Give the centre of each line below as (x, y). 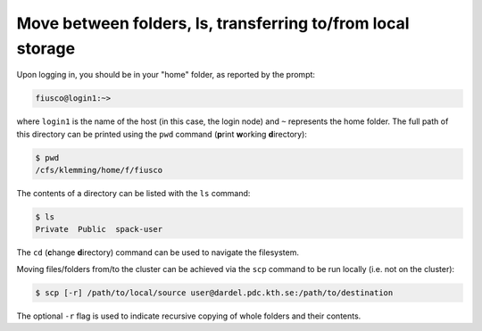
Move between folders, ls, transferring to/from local (213, 23)
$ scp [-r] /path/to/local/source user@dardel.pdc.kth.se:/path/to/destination (214, 293)
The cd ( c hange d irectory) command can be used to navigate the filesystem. (158, 252)
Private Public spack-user (99, 229)
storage (46, 48)
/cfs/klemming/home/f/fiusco (99, 170)
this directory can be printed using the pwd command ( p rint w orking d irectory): (162, 134)
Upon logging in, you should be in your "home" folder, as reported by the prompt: (166, 75)
